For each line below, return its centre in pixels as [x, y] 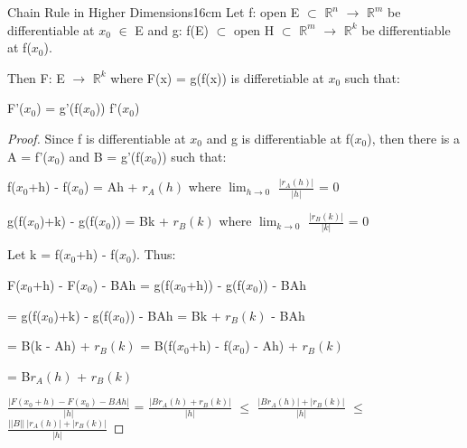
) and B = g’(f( [102, 156]
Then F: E [36, 77]
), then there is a [413, 138]
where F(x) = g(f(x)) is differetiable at [217, 77]
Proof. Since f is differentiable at [97, 138]
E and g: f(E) [172, 29]
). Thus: [154, 254]
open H [254, 29]
